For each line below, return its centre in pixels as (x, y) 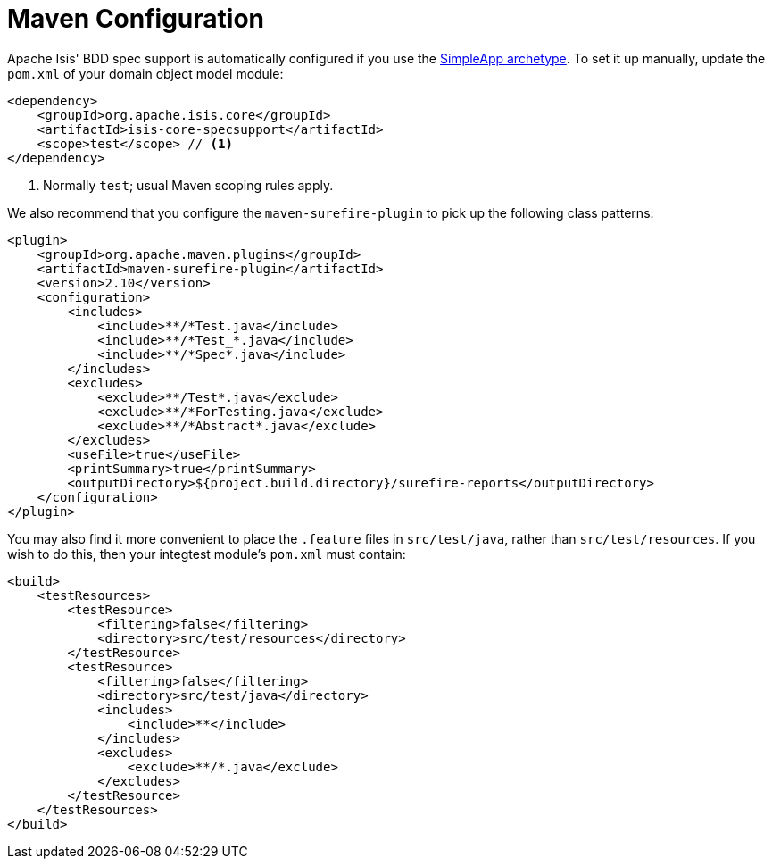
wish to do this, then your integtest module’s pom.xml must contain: (207, 554)
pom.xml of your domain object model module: (145, 73)
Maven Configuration (136, 19)
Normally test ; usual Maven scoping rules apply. (188, 185)
